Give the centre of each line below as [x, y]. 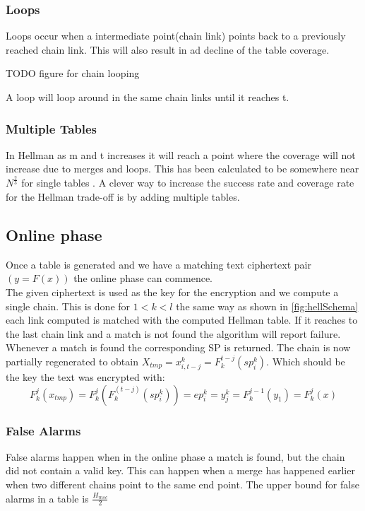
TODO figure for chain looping [73, 73]
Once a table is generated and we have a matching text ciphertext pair [158, 264]
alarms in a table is [47, 498]
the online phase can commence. [143, 278]
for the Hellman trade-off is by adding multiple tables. [123, 196]
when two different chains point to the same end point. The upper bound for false [182, 484]
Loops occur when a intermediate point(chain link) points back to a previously [176, 36]
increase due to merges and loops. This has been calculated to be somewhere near [182, 169]
